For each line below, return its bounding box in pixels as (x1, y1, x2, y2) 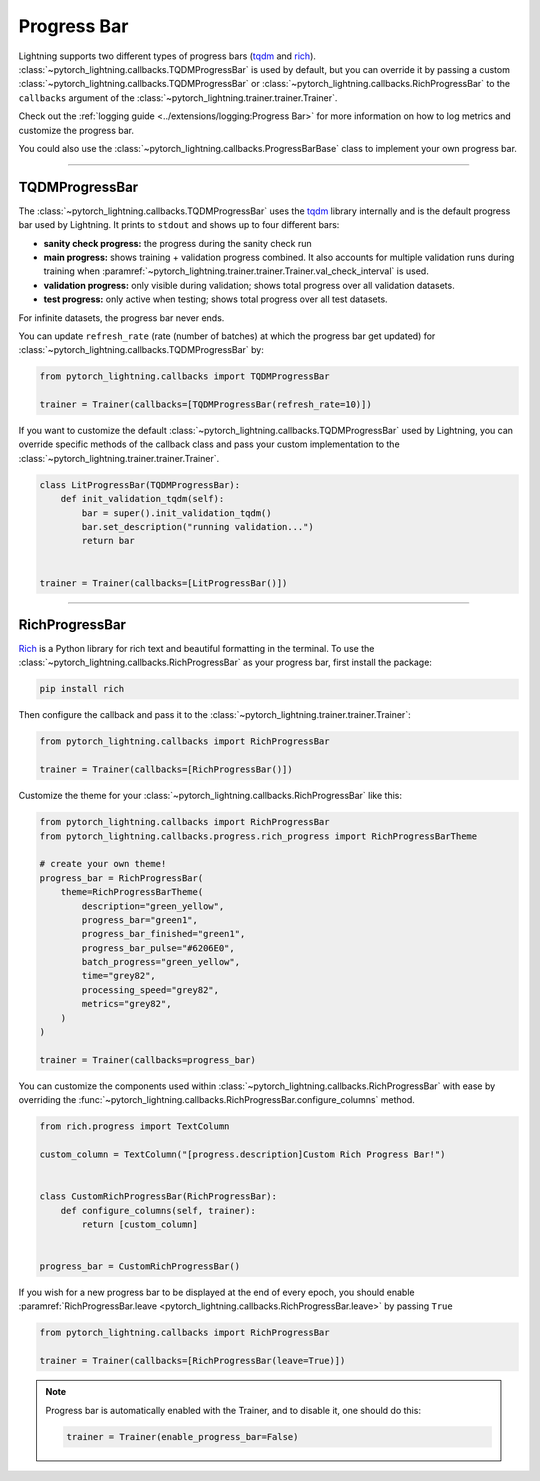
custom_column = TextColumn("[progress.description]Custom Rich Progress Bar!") (39, 1148, 446, 1160)
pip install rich (39, 683, 125, 695)
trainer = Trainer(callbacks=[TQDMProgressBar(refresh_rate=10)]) (39, 399, 372, 410)
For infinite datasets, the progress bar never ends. (18, 311, 225, 324)
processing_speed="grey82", (81, 984, 220, 995)
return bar (81, 535, 135, 547)
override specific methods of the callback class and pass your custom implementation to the (18, 438, 400, 450)
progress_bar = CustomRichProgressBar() (39, 1261, 240, 1272)
